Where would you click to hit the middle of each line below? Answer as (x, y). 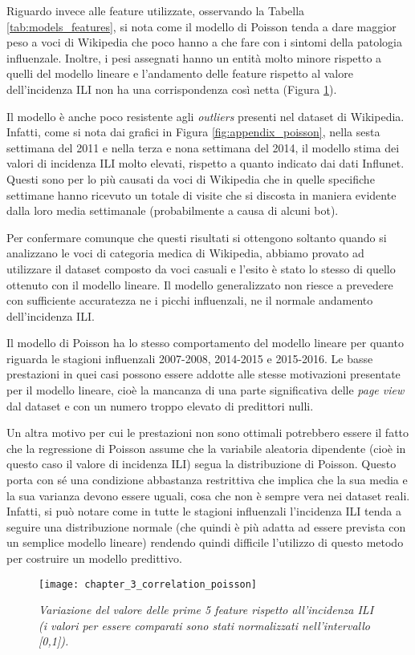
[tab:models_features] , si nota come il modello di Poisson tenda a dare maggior (201, 26)
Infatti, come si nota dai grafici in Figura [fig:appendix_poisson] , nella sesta (193, 132)
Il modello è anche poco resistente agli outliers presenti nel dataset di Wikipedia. (205, 116)
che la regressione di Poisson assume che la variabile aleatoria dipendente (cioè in (206, 448)
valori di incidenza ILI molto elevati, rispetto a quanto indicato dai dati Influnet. (205, 163)
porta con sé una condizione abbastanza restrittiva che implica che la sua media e (207, 480)
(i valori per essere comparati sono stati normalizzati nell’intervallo (204, 625)
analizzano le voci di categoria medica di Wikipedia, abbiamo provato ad (185, 253)
